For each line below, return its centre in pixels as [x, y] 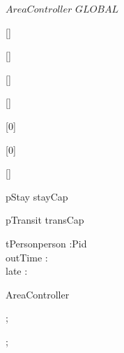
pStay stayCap [37, 196]
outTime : [27, 257]
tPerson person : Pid [46, 243]
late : [17, 271]
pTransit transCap [45, 220]
